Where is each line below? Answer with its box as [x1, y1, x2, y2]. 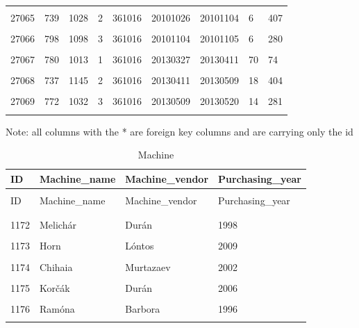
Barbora [125, 301, 160, 315]
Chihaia [40, 259, 73, 274]
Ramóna [40, 301, 75, 315]
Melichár [40, 218, 76, 232]
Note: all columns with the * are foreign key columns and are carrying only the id [6, 124, 353, 138]
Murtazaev [125, 259, 171, 274]
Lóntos [125, 238, 154, 253]
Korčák [40, 280, 70, 295]
